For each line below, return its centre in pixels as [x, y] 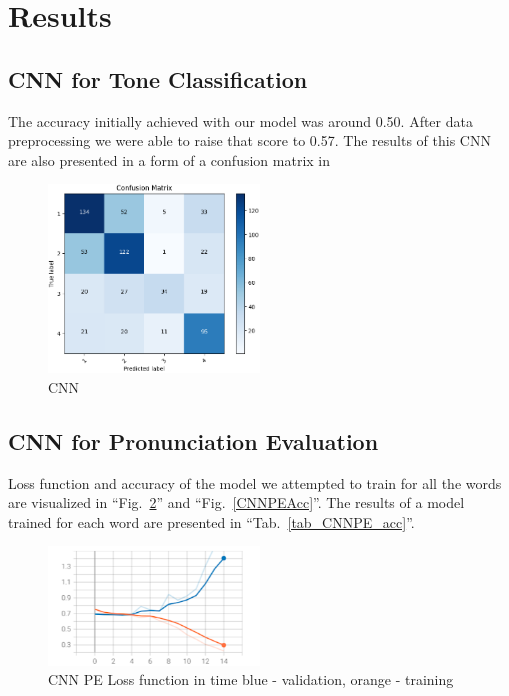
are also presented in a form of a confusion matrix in [169, 159]
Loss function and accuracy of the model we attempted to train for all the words [255, 482]
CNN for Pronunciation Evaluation [193, 440]
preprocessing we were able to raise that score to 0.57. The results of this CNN [249, 140]
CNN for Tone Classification [158, 78]
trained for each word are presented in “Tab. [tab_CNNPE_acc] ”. [211, 521]
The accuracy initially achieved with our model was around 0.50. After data [240, 120]
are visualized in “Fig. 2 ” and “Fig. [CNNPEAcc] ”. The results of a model [236, 502]
